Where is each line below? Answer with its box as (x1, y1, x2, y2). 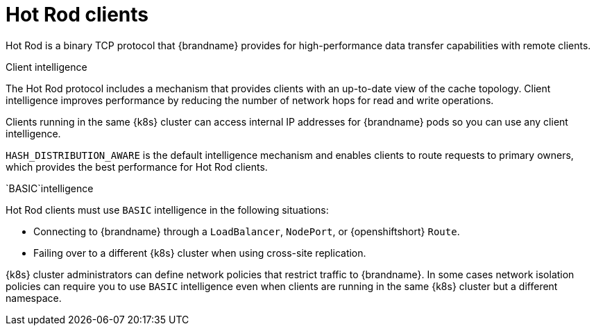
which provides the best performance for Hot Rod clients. (6, 160, 268, 173)
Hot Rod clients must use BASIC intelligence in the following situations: (6, 203, 329, 216)
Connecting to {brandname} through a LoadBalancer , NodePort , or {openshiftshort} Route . (33, 225, 460, 237)
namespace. (6, 291, 62, 304)
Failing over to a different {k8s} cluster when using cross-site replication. (33, 246, 366, 259)
